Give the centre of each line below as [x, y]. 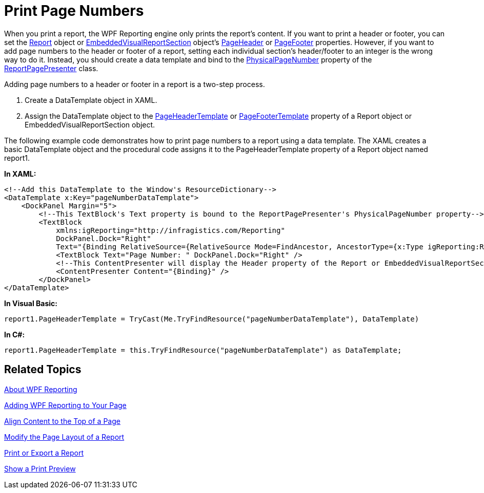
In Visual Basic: [31, 303]
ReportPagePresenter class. [51, 68]
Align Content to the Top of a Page [62, 421]
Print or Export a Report [44, 453]
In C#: [15, 334]
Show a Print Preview [40, 468]
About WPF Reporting [41, 389]
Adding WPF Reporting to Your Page [65, 405]
